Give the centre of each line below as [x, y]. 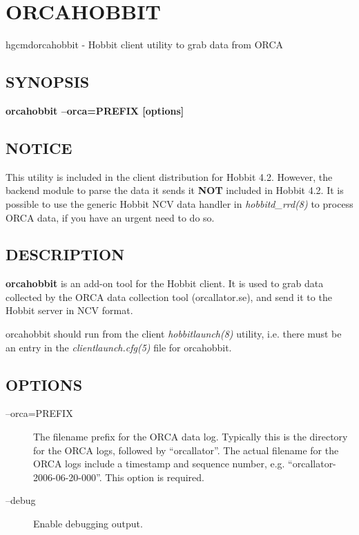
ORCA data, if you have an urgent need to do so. [110, 217]
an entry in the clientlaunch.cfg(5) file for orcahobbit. [119, 347]
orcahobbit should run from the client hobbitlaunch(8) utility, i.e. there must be [174, 334]
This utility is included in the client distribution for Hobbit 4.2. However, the [169, 176]
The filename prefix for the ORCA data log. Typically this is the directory [191, 437]
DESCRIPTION [65, 254]
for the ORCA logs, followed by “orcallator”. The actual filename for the [186, 450]
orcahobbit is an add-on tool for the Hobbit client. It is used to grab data [165, 283]
